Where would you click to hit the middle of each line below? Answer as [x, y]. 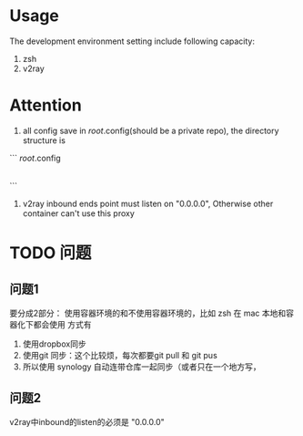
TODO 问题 [50, 253]
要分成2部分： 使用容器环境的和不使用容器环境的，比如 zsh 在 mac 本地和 [148, 313]
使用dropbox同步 [54, 344]
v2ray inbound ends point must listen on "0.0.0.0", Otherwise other [148, 203]
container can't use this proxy [78, 213]
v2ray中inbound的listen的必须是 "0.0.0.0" [87, 421]
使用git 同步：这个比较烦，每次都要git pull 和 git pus [120, 355]
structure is [44, 140]
